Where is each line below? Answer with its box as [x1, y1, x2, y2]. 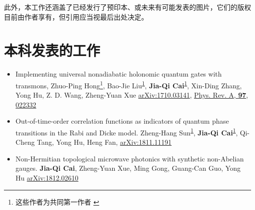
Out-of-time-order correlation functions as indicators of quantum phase [15, 116, 229, 126]
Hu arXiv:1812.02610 [15, 172, 78, 183]
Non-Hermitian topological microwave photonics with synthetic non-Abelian [15, 153, 244, 163]
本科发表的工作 [4, 40, 101, 60]
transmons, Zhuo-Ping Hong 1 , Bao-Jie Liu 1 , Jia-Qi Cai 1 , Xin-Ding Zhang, [15, 79, 242, 90]
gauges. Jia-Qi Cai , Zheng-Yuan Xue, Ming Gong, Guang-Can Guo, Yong [15, 163, 241, 173]
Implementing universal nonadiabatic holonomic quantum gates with [15, 69, 222, 79]
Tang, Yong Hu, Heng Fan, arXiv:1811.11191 [37, 137, 172, 147]
